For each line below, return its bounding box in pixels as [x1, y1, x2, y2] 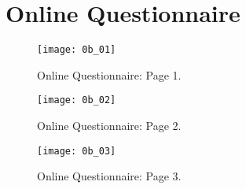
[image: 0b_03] [37, 145, 116, 157]
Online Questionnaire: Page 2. [37, 117, 182, 134]
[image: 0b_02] [37, 94, 116, 106]
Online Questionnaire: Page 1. [37, 66, 182, 83]
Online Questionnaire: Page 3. [37, 168, 182, 184]
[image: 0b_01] [37, 44, 116, 56]
